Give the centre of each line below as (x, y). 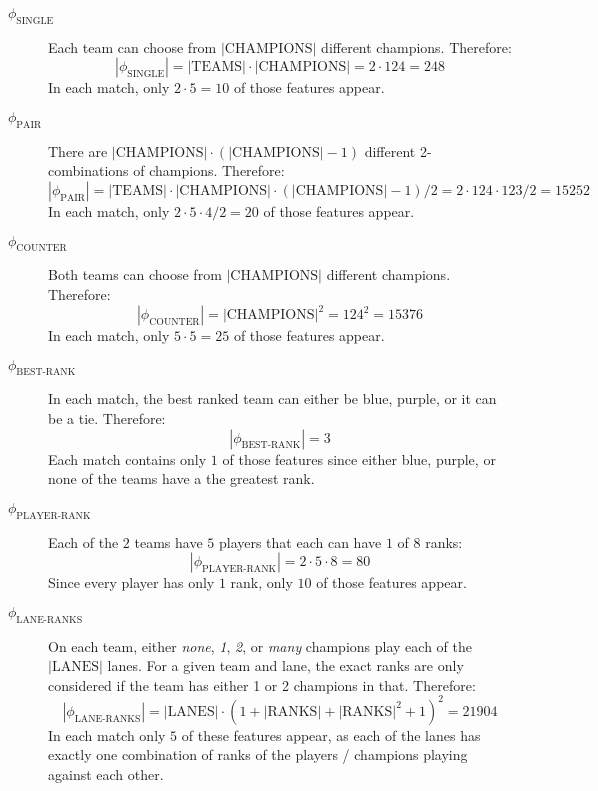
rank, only (261, 582)
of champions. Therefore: (209, 170)
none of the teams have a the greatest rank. (181, 478)
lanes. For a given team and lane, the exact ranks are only (285, 665)
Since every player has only (131, 582)
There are (78, 150)
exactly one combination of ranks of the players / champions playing (258, 754)
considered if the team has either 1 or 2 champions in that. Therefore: (262, 684)
